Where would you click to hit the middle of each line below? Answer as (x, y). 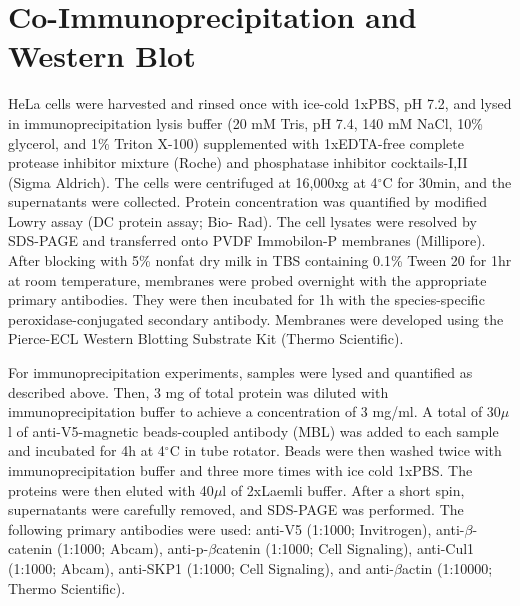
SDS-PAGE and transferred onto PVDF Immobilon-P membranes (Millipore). (247, 240)
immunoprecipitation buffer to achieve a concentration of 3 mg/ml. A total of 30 (254, 411)
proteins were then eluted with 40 (111, 489)
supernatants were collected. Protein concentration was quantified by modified (247, 201)
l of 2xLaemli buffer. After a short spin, (343, 489)
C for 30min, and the (447, 181)
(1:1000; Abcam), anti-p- (132, 548)
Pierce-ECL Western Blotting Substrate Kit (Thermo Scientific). (206, 338)
